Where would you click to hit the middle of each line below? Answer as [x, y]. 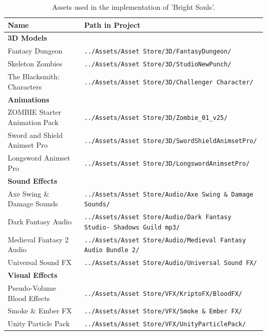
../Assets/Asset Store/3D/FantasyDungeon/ [158, 52]
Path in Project [112, 24]
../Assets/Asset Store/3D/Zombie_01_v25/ [156, 118]
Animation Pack [33, 122]
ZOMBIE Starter [35, 112]
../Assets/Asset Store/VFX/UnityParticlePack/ [165, 324]
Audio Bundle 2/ [112, 250]
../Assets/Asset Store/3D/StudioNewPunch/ [158, 65]
